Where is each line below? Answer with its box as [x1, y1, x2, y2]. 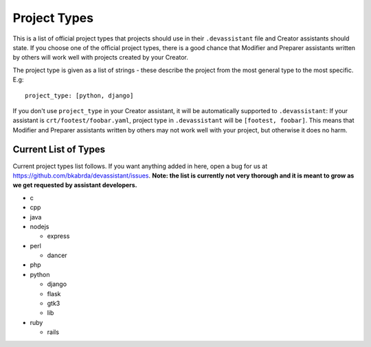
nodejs [30, 222, 49, 230]
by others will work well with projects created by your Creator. [12, 53, 189, 62]
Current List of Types [12, 144, 106, 156]
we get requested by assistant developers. [12, 181, 137, 189]
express [47, 232, 70, 240]
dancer [47, 251, 68, 260]
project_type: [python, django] [25, 91, 134, 99]
